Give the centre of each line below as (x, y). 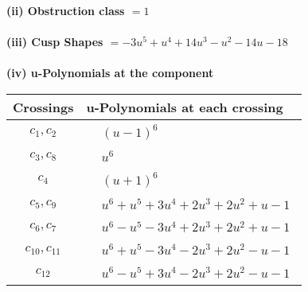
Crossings (43, 107)
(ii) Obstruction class (66, 10)
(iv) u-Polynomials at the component (110, 73)
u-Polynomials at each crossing (185, 107)
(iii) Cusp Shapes (55, 42)
